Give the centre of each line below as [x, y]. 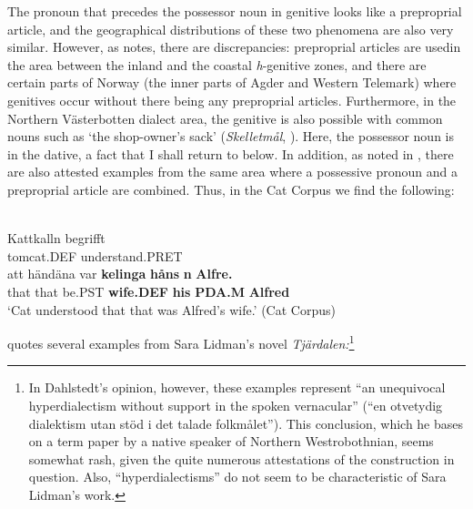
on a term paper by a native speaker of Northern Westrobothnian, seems [231, 441]
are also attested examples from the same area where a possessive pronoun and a [233, 172]
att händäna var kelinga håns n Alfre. [120, 274]
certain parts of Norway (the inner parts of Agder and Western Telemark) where [232, 82]
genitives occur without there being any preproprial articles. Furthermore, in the [232, 100]
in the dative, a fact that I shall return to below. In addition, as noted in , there [231, 153]
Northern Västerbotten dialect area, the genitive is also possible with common [225, 118]
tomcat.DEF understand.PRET [95, 255]
